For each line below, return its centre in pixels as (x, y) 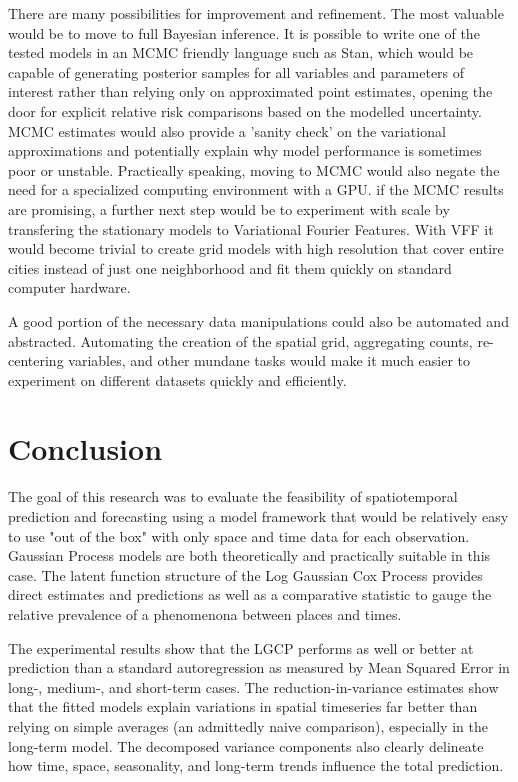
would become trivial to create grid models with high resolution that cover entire (256, 248)
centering (36, 360)
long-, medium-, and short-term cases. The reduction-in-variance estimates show (253, 686)
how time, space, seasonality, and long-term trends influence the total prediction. (256, 765)
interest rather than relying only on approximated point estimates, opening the (250, 91)
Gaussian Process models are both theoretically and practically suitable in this (249, 555)
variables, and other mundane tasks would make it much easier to (269, 360)
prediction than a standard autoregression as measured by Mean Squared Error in (259, 667)
